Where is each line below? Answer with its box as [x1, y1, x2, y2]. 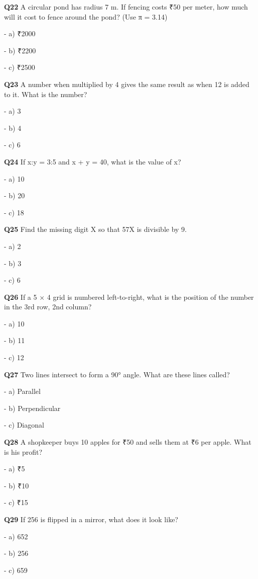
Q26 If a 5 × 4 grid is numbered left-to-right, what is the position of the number [4, 291, 254, 302]
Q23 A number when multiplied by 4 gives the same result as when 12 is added [4, 78, 249, 89]
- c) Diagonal [4, 420, 44, 430]
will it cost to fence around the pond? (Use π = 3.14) [4, 11, 168, 22]
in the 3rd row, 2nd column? [4, 301, 92, 312]
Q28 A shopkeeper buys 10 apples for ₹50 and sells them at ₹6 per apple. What [4, 437, 251, 447]
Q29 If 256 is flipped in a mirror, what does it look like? [4, 514, 178, 524]
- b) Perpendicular [4, 402, 61, 413]
